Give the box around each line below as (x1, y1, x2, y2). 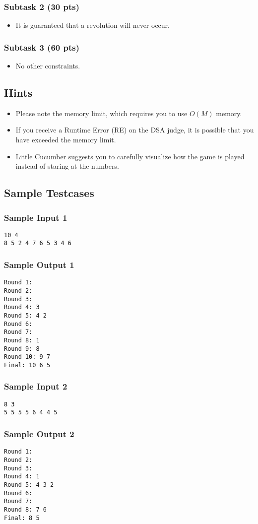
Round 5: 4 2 (4, 312, 47, 319)
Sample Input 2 (4, 380, 67, 393)
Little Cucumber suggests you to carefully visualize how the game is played (15, 151, 245, 161)
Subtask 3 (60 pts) (4, 41, 80, 53)
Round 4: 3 (4, 304, 40, 311)
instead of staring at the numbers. (15, 161, 119, 171)
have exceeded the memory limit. (15, 134, 116, 145)
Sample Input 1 (4, 211, 67, 223)
